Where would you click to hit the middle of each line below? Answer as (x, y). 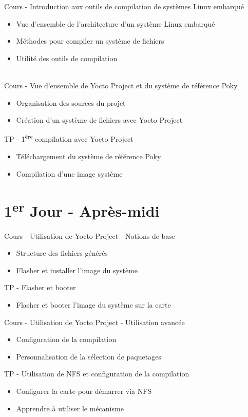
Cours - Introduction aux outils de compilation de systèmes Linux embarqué (124, 6)
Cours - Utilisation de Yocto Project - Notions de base (90, 235)
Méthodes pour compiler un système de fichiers (90, 41)
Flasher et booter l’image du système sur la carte (93, 305)
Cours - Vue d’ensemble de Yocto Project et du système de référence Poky (121, 85)
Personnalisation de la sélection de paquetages (89, 356)
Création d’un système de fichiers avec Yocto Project (99, 120)
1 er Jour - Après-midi (82, 210)
